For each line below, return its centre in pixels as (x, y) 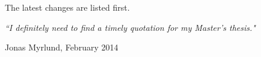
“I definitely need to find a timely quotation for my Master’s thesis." (130, 27)
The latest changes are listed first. (67, 7)
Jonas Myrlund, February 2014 (62, 47)
